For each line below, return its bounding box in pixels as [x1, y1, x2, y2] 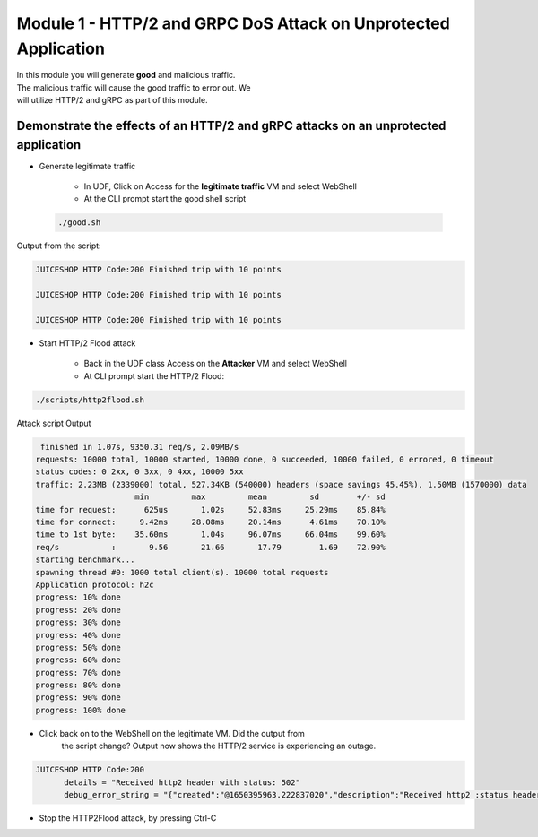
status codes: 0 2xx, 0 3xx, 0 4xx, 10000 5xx [35, 467, 244, 477]
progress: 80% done [35, 680, 121, 690]
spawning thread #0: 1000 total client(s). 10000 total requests [35, 567, 329, 577]
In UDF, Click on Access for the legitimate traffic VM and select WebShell [83, 181, 358, 192]
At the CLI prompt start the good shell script [83, 194, 247, 204]
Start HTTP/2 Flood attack [39, 337, 136, 349]
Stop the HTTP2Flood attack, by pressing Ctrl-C [39, 812, 217, 824]
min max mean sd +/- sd [134, 492, 386, 502]
